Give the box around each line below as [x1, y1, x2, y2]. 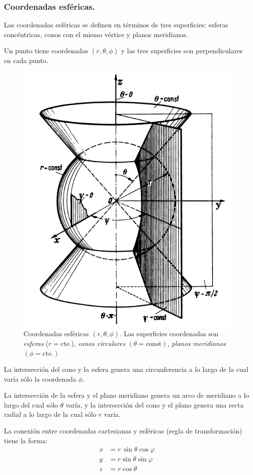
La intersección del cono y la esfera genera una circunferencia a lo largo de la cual [4, 364, 249, 374]
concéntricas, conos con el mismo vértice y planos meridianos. [4, 29, 188, 39]
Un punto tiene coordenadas [4, 45, 88, 56]
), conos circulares [71, 338, 126, 348]
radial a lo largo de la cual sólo [4, 409, 97, 419]
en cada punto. [4, 55, 48, 65]
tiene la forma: [4, 435, 48, 445]
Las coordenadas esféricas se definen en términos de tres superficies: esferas [4, 20, 229, 30]
